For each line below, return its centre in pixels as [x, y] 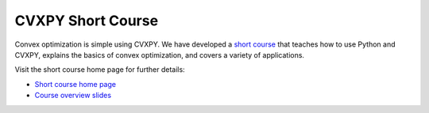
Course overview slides [73, 96]
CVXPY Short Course [87, 21]
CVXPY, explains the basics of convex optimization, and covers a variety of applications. [160, 55]
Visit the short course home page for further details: [100, 70]
